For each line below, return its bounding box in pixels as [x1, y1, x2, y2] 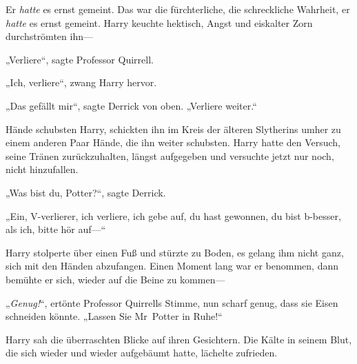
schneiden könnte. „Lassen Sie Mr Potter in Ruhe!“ [6, 309, 223, 323]
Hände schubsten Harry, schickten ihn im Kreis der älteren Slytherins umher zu [6, 121, 341, 136]
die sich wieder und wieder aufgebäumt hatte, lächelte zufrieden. [6, 345, 278, 360]
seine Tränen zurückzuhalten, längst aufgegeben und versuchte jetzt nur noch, [6, 148, 334, 163]
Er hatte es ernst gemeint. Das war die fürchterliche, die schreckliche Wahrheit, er [6, 2, 350, 16]
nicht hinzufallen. [6, 162, 79, 176]
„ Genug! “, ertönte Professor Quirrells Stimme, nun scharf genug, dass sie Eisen [6, 295, 338, 310]
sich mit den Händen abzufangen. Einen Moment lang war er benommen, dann [6, 259, 338, 273]
